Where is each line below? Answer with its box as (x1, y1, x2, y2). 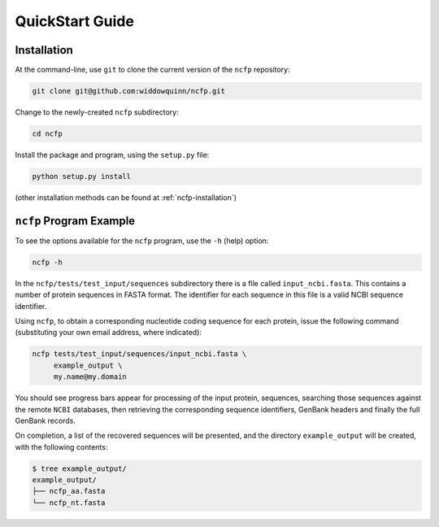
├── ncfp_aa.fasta (32, 486, 106, 496)
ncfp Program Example (15, 214, 136, 228)
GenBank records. (15, 416, 76, 425)
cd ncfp (32, 129, 63, 138)
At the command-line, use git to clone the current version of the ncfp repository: (15, 65, 290, 75)
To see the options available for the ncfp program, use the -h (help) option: (15, 236, 269, 246)
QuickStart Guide (15, 12, 134, 30)
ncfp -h (32, 257, 63, 267)
